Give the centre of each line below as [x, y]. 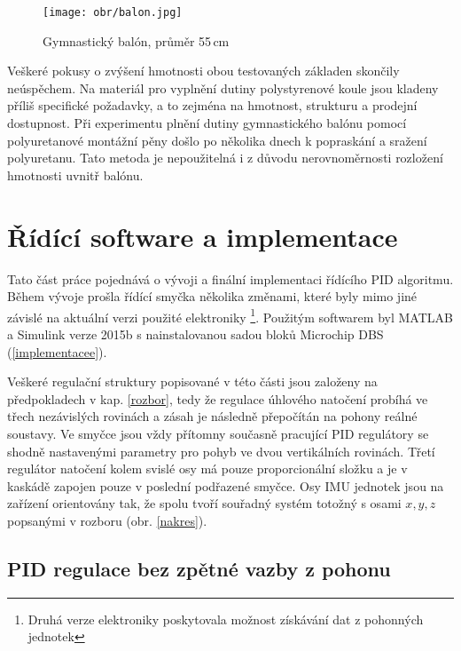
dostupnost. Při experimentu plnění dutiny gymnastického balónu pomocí [207, 123]
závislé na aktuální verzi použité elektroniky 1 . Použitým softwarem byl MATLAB [230, 315]
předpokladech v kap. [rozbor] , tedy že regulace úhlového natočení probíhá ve [218, 398]
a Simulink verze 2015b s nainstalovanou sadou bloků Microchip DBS [195, 333]
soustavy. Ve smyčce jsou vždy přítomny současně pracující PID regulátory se [218, 433]
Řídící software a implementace [203, 236]
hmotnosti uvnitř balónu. [75, 175]
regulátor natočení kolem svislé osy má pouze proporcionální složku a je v [207, 468]
